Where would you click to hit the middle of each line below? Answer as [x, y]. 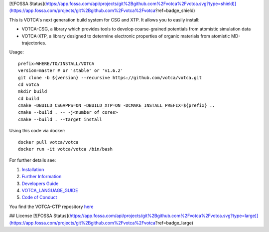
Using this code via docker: [37, 131]
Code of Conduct [39, 198]
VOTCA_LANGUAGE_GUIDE [50, 190]
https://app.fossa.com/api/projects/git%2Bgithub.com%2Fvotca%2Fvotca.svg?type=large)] [164, 216]
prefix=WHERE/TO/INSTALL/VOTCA [56, 63]
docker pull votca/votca [48, 142]
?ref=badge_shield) [175, 10]
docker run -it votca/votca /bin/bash [66, 149]
